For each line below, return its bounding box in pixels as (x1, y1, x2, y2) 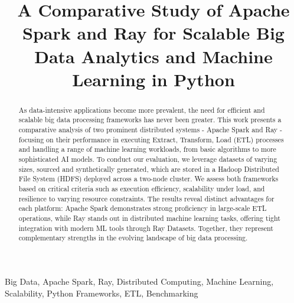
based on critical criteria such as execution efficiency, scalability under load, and (18, 183, 265, 193)
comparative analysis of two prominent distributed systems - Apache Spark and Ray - (18, 125, 283, 135)
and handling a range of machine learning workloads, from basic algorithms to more (18, 144, 276, 154)
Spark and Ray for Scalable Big (22, 21, 285, 45)
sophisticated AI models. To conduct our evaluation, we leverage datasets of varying (18, 154, 277, 164)
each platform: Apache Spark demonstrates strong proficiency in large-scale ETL (18, 203, 267, 213)
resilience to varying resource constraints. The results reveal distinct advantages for (18, 193, 275, 203)
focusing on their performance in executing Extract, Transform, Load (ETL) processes (18, 134, 284, 144)
